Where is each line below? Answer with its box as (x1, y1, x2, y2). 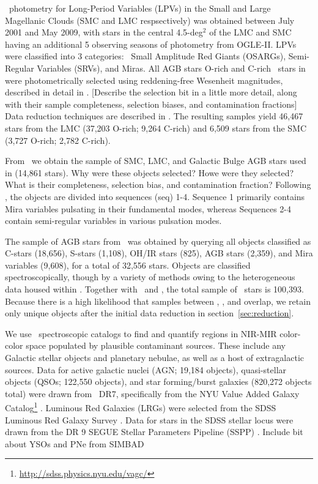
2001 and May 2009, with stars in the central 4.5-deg (5, 26, 203, 39)
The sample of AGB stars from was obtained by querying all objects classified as (5, 234, 311, 247)
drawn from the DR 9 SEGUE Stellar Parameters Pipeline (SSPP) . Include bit (5, 425, 303, 438)
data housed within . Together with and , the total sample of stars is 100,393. (5, 283, 304, 296)
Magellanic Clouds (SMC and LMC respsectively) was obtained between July (5, 13, 295, 26)
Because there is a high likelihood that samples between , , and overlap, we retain (5, 294, 311, 307)
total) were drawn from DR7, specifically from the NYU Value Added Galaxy (5, 387, 300, 400)
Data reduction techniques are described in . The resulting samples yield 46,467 (5, 110, 303, 122)
